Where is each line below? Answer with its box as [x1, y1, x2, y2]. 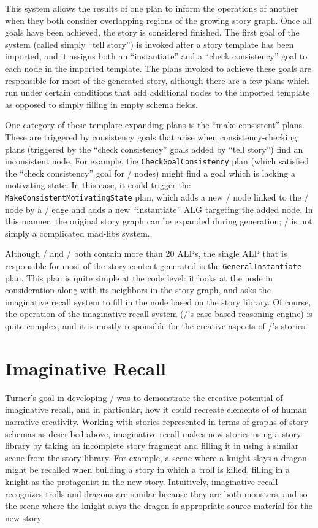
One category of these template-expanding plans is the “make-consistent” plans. [5, 118, 305, 131]
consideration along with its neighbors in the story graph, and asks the [5, 283, 271, 296]
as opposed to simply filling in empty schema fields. [5, 98, 198, 110]
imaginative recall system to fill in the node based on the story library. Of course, [5, 295, 311, 308]
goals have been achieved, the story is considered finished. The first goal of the [5, 26, 300, 39]
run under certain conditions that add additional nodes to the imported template [5, 86, 310, 99]
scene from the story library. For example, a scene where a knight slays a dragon [5, 451, 307, 464]
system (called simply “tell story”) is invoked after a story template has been [5, 37, 294, 50]
